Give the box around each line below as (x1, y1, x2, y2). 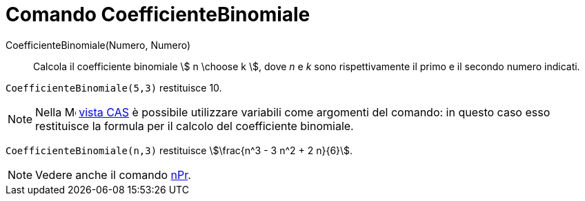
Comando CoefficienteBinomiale (6, 3, 310, 26)
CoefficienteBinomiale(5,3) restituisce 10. (6, 81, 222, 94)
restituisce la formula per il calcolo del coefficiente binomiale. (35, 118, 354, 133)
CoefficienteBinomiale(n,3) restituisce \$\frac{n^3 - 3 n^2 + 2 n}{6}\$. (6, 144, 353, 156)
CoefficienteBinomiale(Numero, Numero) (6, 39, 191, 51)
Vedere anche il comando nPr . (35, 167, 191, 182)
